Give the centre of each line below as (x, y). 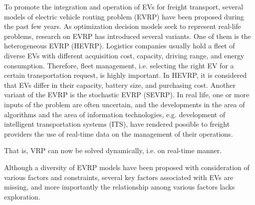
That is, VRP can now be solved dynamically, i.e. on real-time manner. (113, 150)
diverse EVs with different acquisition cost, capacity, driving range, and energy (124, 55)
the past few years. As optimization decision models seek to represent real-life (123, 26)
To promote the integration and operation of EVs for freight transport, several (124, 6)
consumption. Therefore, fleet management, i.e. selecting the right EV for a (119, 65)
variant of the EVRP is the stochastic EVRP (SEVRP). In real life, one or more (127, 95)
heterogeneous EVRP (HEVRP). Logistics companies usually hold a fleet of (120, 46)
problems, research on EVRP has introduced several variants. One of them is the (127, 36)
